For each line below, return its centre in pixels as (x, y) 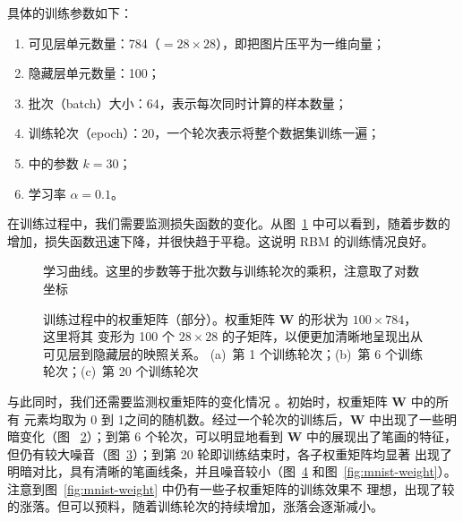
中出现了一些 (406, 419)
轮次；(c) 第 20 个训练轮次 (121, 371)
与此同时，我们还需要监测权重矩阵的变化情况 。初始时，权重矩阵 (197, 401)
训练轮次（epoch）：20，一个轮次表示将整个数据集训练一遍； (204, 133)
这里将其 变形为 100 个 (109, 336)
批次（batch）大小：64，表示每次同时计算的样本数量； (188, 102)
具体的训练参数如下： (70, 13)
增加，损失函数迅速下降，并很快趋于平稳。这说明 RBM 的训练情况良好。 (221, 240)
